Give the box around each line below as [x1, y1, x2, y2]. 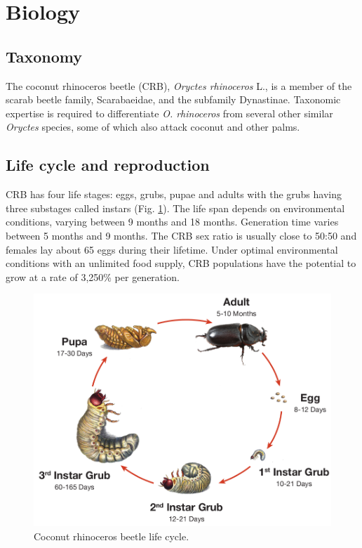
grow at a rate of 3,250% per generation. [6, 269, 180, 284]
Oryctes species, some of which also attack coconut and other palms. [6, 119, 300, 134]
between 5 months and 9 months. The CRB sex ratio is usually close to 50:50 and [6, 228, 357, 242]
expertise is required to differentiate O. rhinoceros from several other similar [6, 105, 333, 120]
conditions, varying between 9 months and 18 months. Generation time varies [6, 214, 339, 229]
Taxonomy [6, 45, 83, 67]
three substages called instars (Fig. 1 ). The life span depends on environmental [6, 200, 345, 215]
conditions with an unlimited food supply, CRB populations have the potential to [6, 256, 356, 270]
